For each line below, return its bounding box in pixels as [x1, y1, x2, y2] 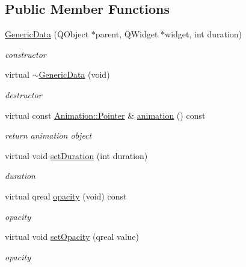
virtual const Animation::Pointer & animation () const [5, 108, 206, 121]
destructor [5, 88, 42, 101]
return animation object [5, 129, 92, 142]
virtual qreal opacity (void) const [5, 189, 127, 202]
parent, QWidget [95, 28, 158, 40]
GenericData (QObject [5, 28, 89, 40]
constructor [5, 48, 46, 60]
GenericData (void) [38, 68, 110, 81]
